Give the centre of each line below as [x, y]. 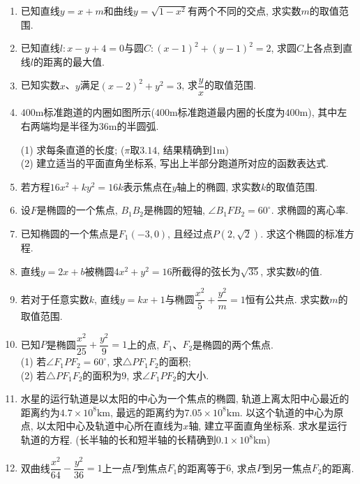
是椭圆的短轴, [174, 210]
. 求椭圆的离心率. [310, 210]
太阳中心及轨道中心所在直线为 [115, 426]
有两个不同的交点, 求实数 [244, 10]
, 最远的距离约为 [148, 412]
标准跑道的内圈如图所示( [99, 112]
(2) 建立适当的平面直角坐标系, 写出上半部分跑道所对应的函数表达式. [174, 163]
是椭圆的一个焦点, [77, 210]
